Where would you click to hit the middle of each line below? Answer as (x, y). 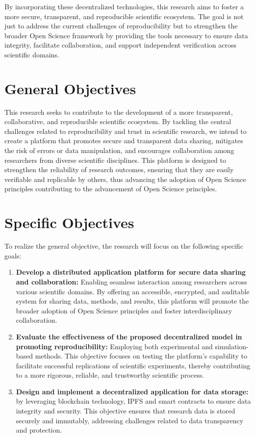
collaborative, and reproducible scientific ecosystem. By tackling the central (118, 121)
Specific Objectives (69, 222)
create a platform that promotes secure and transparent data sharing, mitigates (124, 141)
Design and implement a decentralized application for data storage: (132, 391)
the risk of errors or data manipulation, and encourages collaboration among (119, 150)
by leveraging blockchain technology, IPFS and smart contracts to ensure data (133, 401)
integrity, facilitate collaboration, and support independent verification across (121, 45)
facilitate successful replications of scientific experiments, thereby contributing (133, 365)
